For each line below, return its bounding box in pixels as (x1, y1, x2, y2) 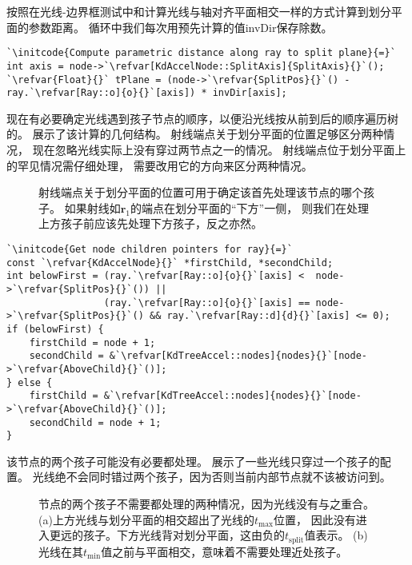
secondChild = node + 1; (29, 416, 162, 428)
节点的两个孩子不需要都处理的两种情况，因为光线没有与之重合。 (38, 495, 374, 511)
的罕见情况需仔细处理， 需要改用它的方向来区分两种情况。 (6, 157, 313, 173)
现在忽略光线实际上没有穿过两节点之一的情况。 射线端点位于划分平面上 (32, 141, 406, 157)
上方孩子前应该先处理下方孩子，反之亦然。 (38, 215, 262, 232)
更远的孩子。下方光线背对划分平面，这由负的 (49, 527, 285, 543)
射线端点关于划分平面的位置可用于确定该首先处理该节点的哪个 (38, 184, 363, 201)
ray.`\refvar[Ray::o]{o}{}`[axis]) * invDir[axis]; (6, 87, 287, 99)
